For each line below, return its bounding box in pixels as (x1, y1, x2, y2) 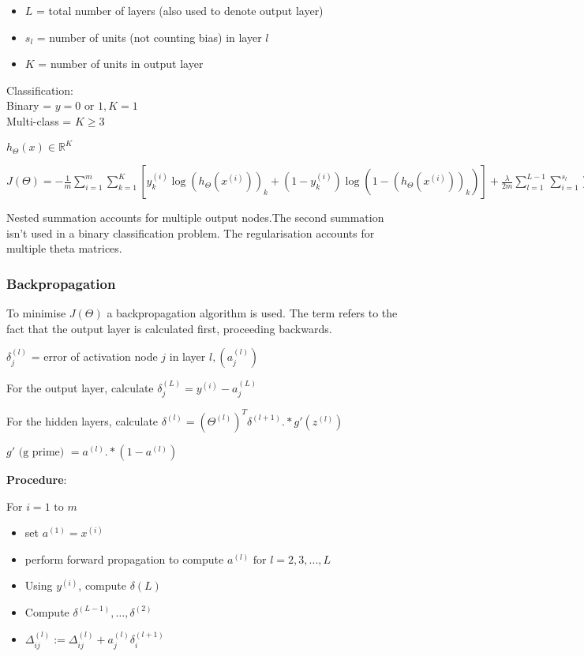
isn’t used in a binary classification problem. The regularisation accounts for (6, 224, 375, 241)
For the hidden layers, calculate (6, 412, 159, 429)
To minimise (6, 305, 66, 321)
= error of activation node (31, 348, 158, 365)
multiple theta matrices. (6, 240, 122, 257)
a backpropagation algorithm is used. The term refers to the (107, 305, 398, 321)
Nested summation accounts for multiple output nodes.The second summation (6, 209, 384, 226)
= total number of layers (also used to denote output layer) (36, 2, 324, 18)
